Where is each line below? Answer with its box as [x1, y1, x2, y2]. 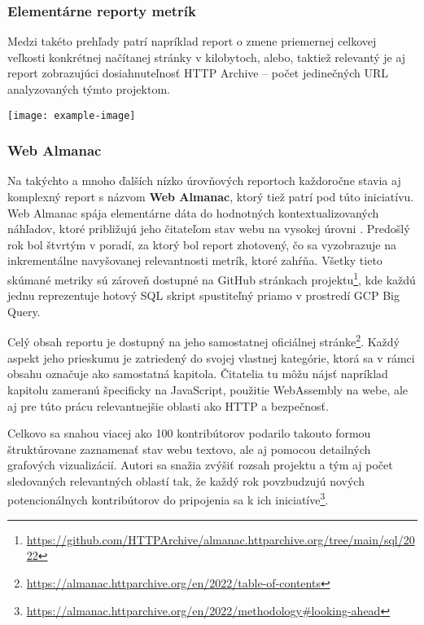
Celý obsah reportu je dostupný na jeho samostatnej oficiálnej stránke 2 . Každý [7, 331, 400, 350]
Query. [7, 302, 41, 319]
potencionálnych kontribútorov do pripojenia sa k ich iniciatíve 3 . [7, 489, 329, 508]
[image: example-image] [7, 109, 136, 121]
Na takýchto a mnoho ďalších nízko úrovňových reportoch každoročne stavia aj [7, 172, 401, 189]
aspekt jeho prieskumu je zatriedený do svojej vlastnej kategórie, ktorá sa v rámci [7, 349, 415, 366]
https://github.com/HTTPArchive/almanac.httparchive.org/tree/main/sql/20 [26, 530, 415, 548]
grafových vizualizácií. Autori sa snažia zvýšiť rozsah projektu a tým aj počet [7, 456, 393, 473]
